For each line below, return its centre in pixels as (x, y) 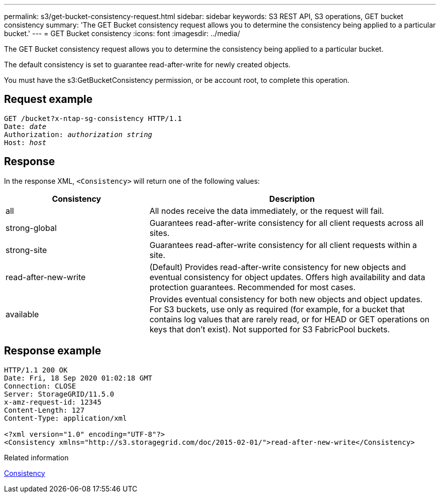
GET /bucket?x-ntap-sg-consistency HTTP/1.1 (93, 118)
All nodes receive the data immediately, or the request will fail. (267, 211)
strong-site (26, 250)
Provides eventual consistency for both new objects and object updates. (286, 299)
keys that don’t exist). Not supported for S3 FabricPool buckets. (269, 329)
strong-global (31, 228)
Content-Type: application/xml (66, 418)
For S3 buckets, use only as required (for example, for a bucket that (277, 309)
